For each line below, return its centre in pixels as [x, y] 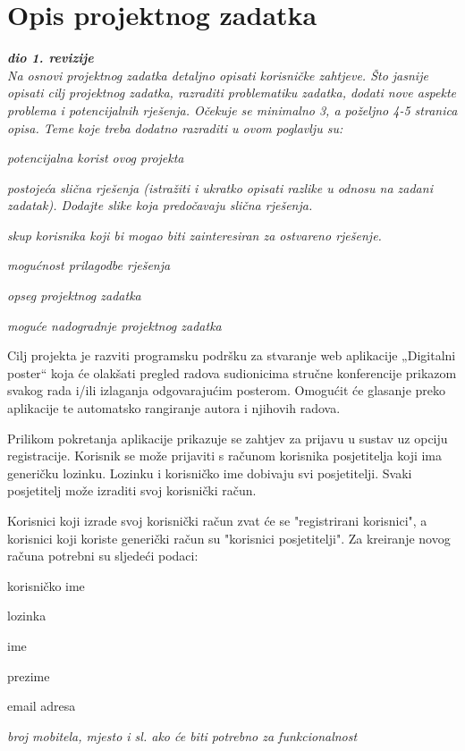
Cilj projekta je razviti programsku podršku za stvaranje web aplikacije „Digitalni [232, 355]
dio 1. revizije [51, 58]
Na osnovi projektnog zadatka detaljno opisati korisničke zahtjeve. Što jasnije [218, 75]
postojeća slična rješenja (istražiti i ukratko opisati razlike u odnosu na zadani [220, 187]
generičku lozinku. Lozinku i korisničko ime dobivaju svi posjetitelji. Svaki [210, 473]
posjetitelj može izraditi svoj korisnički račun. [132, 490]
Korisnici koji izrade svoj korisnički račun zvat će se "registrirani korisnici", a [217, 520]
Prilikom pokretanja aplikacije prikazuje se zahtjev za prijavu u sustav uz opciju [228, 438]
